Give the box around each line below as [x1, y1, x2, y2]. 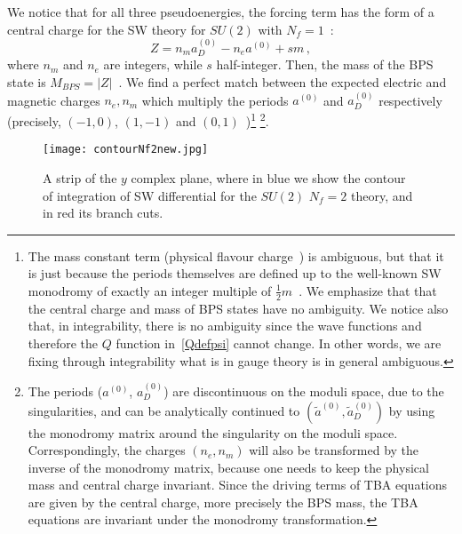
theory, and [350, 186, 413, 204]
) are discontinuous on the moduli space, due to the [163, 381, 444, 400]
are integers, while [103, 55, 203, 74]
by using [388, 401, 435, 419]
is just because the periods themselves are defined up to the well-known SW [28, 264, 442, 283]
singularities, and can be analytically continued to [28, 401, 300, 419]
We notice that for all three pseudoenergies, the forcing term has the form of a [7, 3, 434, 20]
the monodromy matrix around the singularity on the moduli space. [28, 423, 398, 442]
